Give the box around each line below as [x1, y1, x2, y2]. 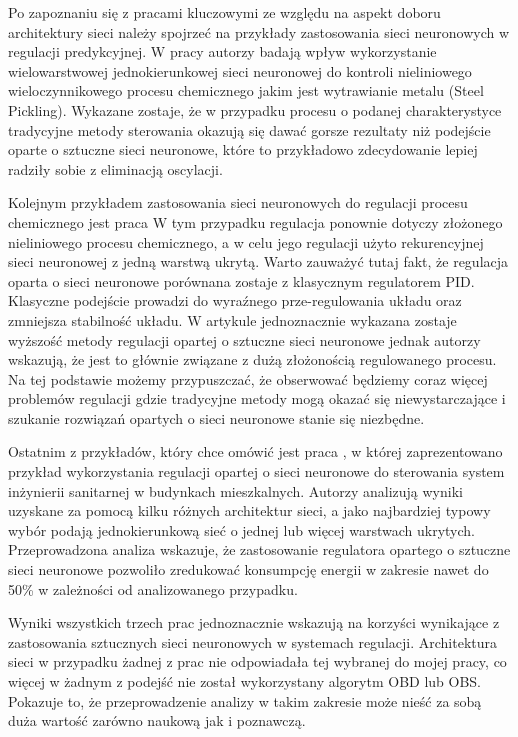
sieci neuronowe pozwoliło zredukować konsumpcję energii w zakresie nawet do [8, 559, 489, 580]
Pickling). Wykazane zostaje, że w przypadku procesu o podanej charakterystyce [8, 99, 502, 120]
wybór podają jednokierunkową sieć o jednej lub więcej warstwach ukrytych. [8, 519, 475, 540]
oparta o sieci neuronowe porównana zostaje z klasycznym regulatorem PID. [8, 270, 475, 291]
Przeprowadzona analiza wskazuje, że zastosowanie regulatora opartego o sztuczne [8, 539, 511, 560]
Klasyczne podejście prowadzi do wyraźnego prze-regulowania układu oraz [8, 290, 462, 311]
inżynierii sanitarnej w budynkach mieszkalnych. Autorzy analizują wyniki [8, 480, 463, 501]
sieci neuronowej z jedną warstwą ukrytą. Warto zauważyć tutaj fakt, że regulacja [8, 251, 509, 272]
